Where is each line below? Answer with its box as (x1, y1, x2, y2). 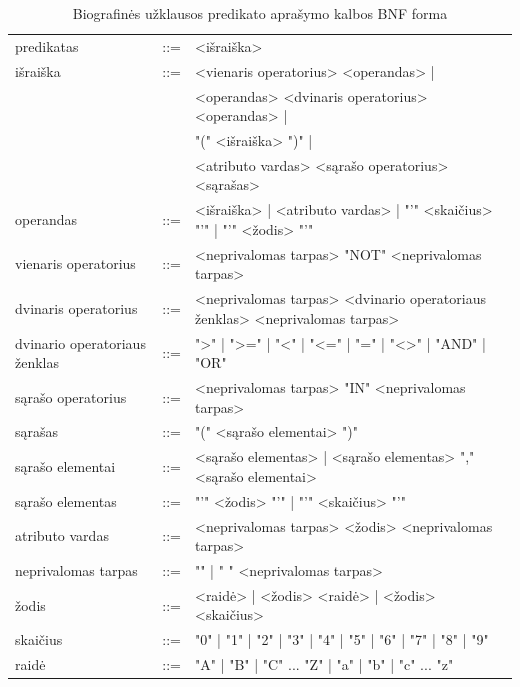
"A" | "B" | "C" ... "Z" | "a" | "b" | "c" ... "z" (194, 654, 454, 675)
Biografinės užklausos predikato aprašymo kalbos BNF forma (72, 3, 448, 23)
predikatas (15, 35, 79, 56)
